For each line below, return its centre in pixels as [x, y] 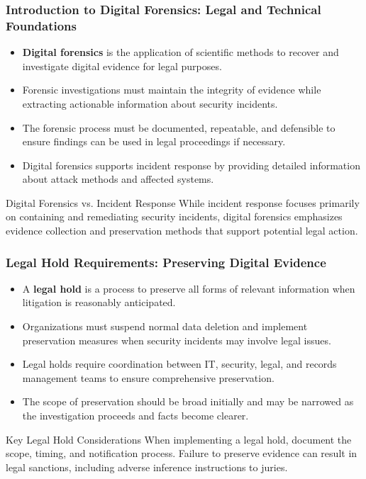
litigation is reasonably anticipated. [99, 302]
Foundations [41, 25]
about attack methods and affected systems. [118, 179]
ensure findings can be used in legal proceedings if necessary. [154, 141]
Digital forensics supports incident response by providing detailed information [191, 165]
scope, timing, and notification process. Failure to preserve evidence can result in [182, 453]
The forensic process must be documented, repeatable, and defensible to [179, 127]
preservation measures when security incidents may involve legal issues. [177, 340]
